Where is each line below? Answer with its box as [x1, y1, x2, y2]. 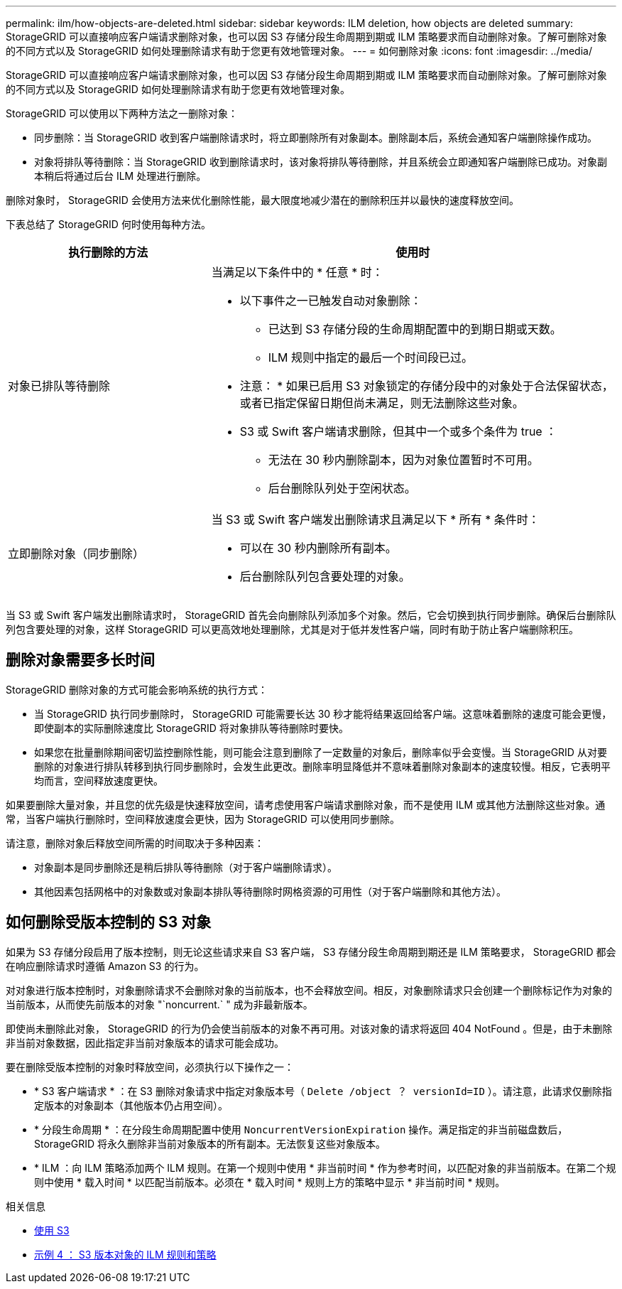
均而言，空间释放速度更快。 [34, 774, 163, 787]
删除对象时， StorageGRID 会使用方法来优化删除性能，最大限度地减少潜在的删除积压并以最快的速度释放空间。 [6, 194, 519, 206]
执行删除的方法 [68, 245, 148, 259]
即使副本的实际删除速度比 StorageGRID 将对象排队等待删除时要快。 [34, 721, 349, 734]
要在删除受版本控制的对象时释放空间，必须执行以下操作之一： [6, 1060, 294, 1073]
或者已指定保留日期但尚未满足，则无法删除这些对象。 [239, 396, 524, 410]
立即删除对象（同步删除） [8, 546, 145, 561]
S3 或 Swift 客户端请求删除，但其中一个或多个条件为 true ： [239, 424, 557, 438]
